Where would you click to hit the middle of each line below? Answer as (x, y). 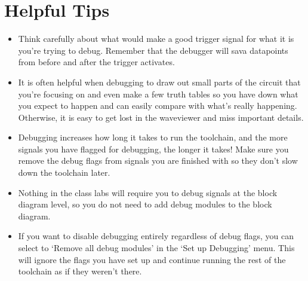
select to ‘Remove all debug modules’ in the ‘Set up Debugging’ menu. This (156, 248)
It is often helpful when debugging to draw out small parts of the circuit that (159, 82)
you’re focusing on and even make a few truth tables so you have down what (158, 94)
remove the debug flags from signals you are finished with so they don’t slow (158, 161)
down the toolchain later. (64, 172)
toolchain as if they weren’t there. (80, 271)
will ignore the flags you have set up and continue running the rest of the (152, 259)
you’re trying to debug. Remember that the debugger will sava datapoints (153, 50)
